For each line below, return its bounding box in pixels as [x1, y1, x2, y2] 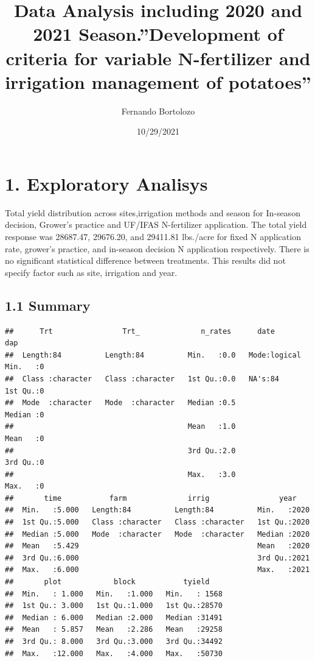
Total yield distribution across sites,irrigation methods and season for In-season [5, 206, 300, 219]
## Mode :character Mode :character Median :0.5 [5, 398, 236, 408]
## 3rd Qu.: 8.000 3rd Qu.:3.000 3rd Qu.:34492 [5, 637, 223, 646]
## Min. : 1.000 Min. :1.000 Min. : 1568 [5, 589, 223, 598]
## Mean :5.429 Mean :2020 [5, 542, 310, 551]
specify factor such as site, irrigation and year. [5, 266, 178, 278]
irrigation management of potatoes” [5, 69, 311, 94]
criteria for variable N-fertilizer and [5, 45, 311, 70]
